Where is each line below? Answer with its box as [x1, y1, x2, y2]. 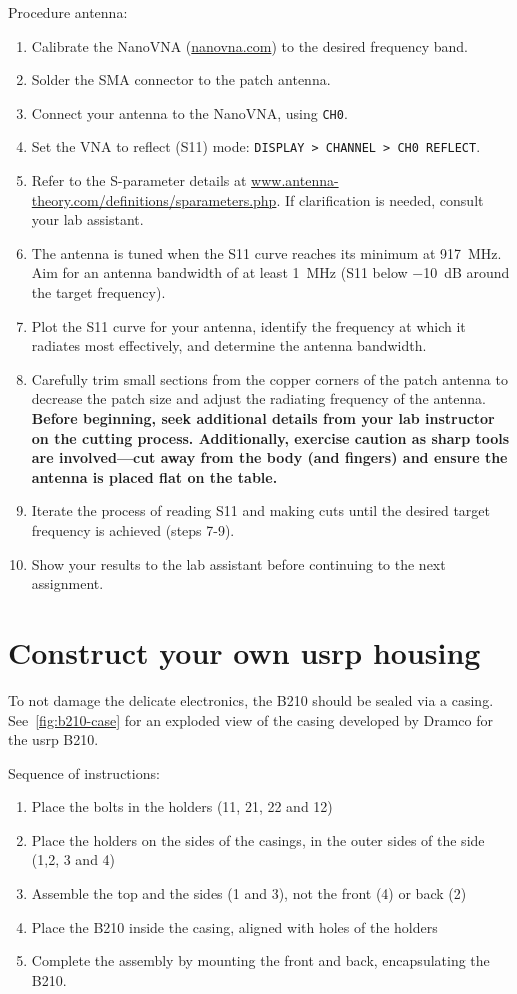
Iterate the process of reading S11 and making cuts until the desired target [31, 500, 491, 521]
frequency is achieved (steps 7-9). [31, 520, 235, 540]
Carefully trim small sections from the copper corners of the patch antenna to [31, 368, 508, 389]
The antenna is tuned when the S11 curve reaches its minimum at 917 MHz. [31, 242, 502, 263]
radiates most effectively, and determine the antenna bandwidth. [31, 335, 427, 356]
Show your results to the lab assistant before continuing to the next [31, 553, 446, 574]
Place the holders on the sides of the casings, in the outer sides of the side [31, 829, 485, 850]
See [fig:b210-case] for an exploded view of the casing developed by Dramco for [8, 709, 494, 730]
